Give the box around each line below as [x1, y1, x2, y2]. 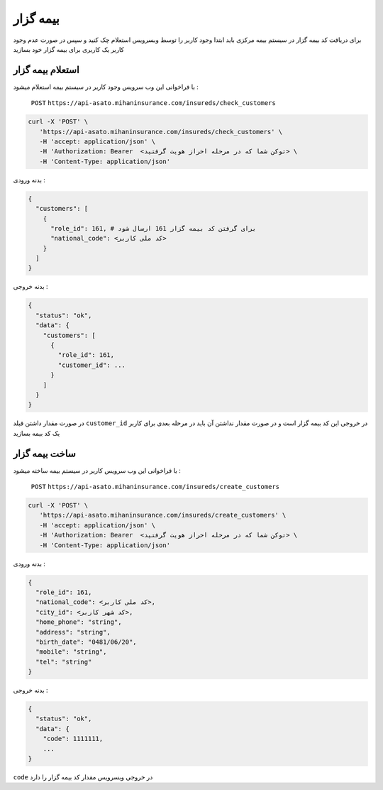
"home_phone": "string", [35, 618, 122, 626]
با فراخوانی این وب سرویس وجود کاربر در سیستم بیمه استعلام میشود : [13, 82, 199, 91]
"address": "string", [35, 628, 111, 636]
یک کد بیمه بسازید [13, 429, 60, 437]
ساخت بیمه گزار [13, 447, 76, 459]
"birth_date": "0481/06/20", [35, 637, 138, 646]
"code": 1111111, [43, 735, 104, 743]
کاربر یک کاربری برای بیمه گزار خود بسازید [13, 45, 124, 53]
